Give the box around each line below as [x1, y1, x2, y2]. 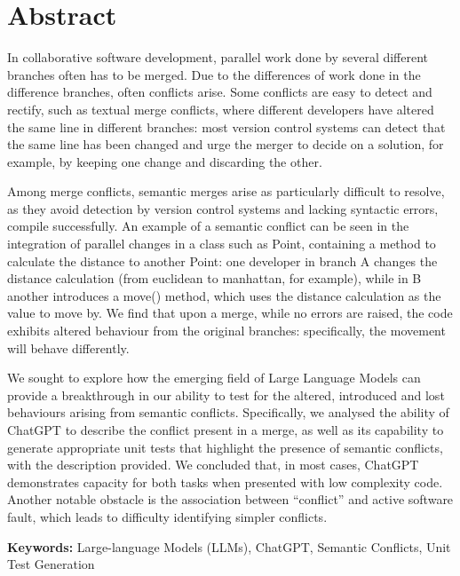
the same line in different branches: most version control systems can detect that [7, 117, 446, 136]
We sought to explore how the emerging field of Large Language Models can [7, 368, 421, 387]
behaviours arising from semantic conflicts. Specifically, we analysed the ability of [7, 403, 449, 422]
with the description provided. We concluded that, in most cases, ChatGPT [7, 455, 419, 474]
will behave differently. [7, 338, 130, 357]
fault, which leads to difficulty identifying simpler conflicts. [7, 507, 328, 525]
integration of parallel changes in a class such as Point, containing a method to [7, 234, 436, 253]
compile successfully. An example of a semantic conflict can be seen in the [7, 217, 409, 235]
